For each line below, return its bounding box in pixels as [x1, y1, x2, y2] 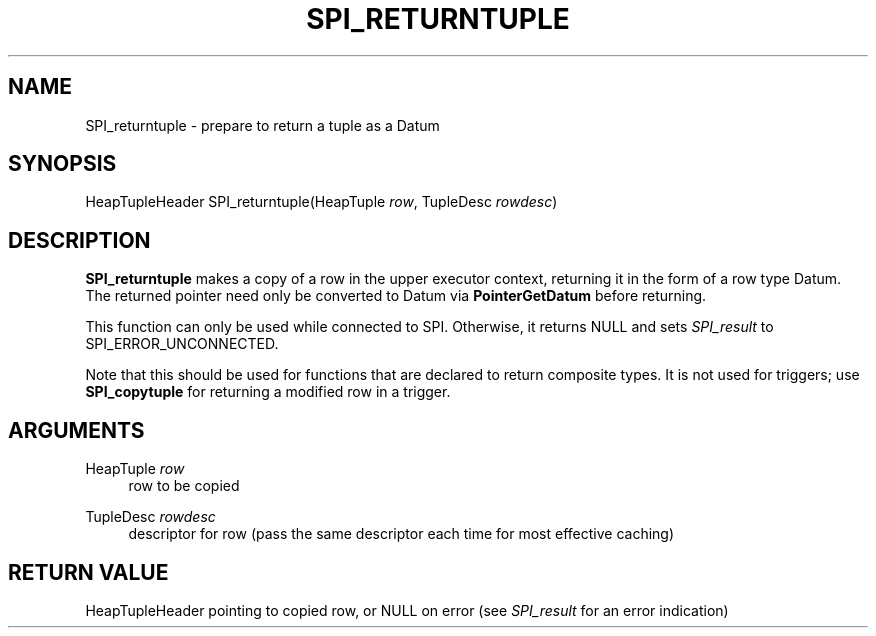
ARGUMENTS [8, 417, 145, 443]
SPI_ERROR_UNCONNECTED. [85, 335, 279, 353]
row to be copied [128, 477, 240, 495]
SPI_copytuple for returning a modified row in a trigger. [85, 383, 451, 401]
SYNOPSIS [8, 151, 117, 177]
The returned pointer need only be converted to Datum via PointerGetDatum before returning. [85, 287, 707, 305]
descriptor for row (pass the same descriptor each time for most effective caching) [128, 525, 675, 543]
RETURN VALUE [8, 559, 169, 585]
